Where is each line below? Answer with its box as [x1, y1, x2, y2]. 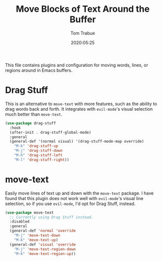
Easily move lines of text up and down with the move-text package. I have [5, 190, 154, 196]
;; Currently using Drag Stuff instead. [9, 215, 94, 220]
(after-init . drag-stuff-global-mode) [9, 130, 92, 135]
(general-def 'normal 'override [9, 229, 76, 233]
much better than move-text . [5, 111, 63, 117]
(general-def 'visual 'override [9, 242, 76, 247]
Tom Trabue [70, 30, 95, 36]
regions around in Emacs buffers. [5, 67, 73, 73]
